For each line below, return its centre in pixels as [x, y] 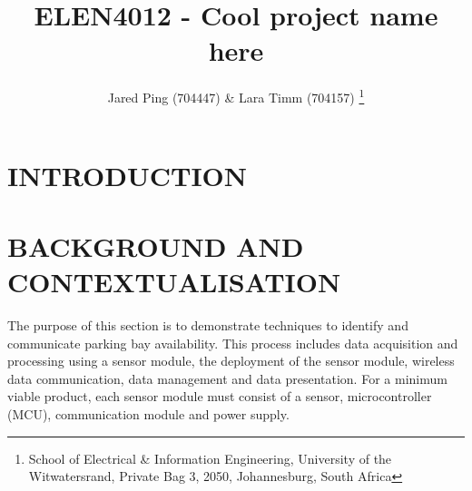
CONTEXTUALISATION [174, 282]
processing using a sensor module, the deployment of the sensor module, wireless [231, 361]
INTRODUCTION [128, 175]
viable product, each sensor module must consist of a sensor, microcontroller [220, 396]
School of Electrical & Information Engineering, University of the [210, 458]
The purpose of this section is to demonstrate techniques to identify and [208, 325]
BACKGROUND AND [156, 245]
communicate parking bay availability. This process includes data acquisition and [233, 343]
